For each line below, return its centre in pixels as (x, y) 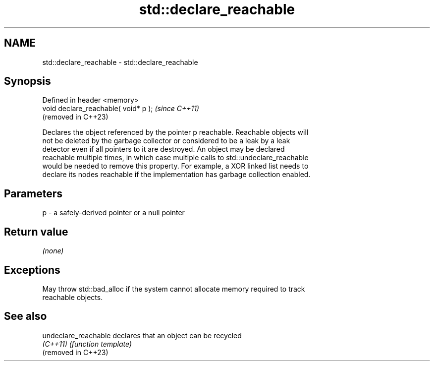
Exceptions (32, 270)
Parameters (33, 193)
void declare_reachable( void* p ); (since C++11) (121, 109)
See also (26, 316)
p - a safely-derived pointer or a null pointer (113, 213)
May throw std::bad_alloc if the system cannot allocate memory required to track (174, 289)
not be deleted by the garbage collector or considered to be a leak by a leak (166, 141)
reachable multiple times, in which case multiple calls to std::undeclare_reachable (175, 158)
